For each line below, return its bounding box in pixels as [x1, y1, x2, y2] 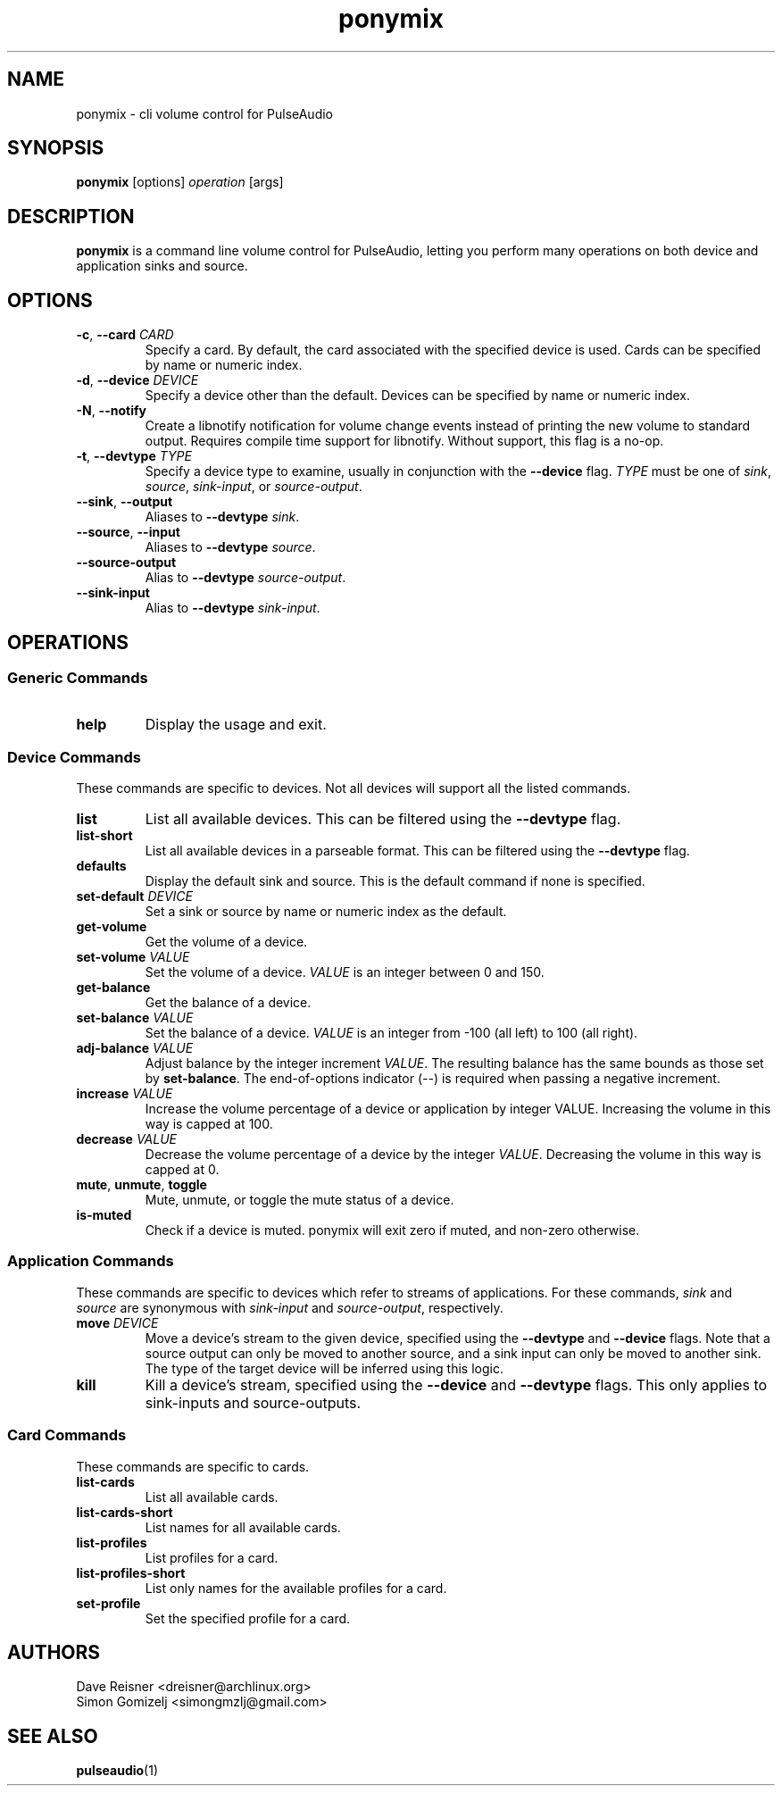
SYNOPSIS [7, 137, 104, 160]
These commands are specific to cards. [76, 1458, 310, 1474]
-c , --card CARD [76, 327, 174, 343]
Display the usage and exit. [145, 715, 327, 734]
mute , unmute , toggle [76, 1177, 207, 1193]
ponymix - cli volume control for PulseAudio [76, 105, 334, 121]
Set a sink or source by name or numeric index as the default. [145, 904, 507, 920]
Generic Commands [7, 668, 148, 687]
